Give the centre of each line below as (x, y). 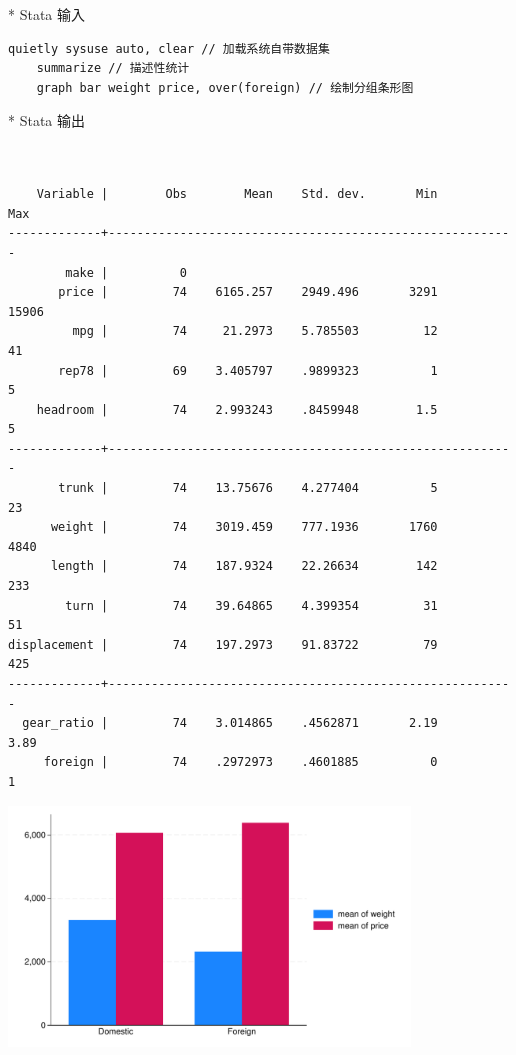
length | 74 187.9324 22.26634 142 (244, 566)
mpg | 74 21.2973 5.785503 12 (255, 331)
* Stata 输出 (46, 120)
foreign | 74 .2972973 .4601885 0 (240, 762)
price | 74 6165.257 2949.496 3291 (248, 292)
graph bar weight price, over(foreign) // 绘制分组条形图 (225, 87)
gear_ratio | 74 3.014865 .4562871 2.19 (230, 723)
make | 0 (126, 272)
